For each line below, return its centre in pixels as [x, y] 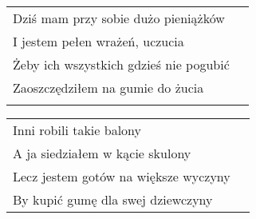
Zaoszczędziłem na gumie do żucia [108, 88]
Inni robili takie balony [77, 130]
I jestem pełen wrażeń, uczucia [98, 41]
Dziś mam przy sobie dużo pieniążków [119, 18]
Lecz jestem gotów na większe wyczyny [122, 176]
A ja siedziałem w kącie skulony [102, 153]
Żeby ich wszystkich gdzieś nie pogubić [121, 64]
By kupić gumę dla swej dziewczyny [113, 199]
